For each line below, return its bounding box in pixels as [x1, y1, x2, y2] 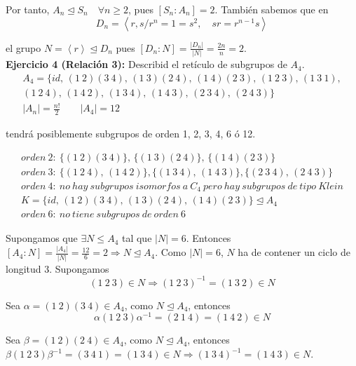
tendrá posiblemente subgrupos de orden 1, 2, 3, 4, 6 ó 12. [6, 126, 256, 141]
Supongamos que [6, 231, 78, 245]
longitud [6, 261, 41, 276]
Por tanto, [6, 2, 50, 16]
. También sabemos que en [214, 2, 329, 16]
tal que [121, 231, 152, 245]
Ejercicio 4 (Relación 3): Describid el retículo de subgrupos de [6, 57, 287, 72]
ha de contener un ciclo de [238, 245, 351, 259]
